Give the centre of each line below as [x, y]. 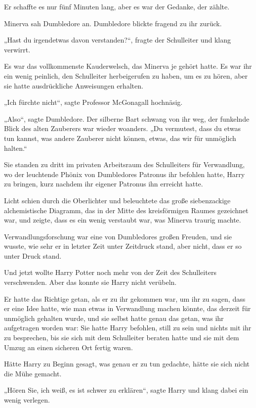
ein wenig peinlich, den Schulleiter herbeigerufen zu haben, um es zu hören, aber [126, 75]
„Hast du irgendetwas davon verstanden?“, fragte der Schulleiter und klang [117, 40]
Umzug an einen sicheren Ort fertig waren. [68, 347]
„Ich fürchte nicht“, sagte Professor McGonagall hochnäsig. [93, 102]
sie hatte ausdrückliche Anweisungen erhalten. [74, 85]
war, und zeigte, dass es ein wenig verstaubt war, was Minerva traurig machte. [123, 220]
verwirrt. [17, 49]
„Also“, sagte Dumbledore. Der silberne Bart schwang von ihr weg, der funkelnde [127, 118]
